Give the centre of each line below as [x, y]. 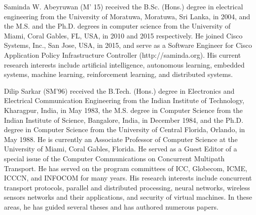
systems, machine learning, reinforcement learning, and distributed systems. [118, 74]
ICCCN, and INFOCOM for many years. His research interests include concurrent [128, 178]
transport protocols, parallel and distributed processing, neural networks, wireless [127, 187]
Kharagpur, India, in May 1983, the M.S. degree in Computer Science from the [124, 110]
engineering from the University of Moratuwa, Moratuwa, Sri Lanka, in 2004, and [127, 16]
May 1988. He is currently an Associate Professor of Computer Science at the [121, 139]
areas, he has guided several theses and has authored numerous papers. [111, 206]
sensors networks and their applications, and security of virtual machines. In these [128, 197]
